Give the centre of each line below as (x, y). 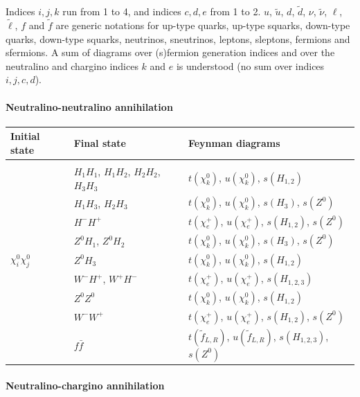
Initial (25, 136)
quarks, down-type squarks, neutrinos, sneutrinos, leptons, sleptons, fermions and (178, 38)
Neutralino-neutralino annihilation (89, 106)
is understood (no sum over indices (250, 65)
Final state (100, 143)
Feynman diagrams (234, 143)
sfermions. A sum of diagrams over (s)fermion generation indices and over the (170, 52)
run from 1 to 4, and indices (122, 11)
